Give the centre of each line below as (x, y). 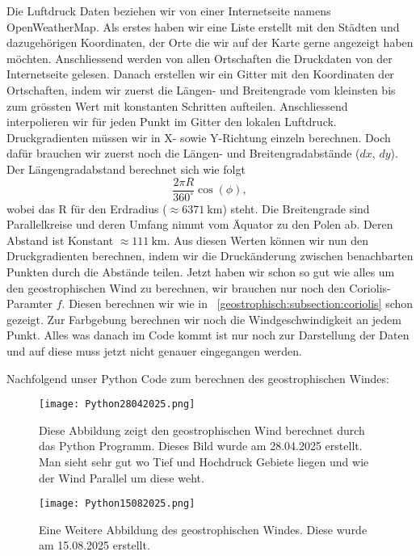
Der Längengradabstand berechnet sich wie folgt (126, 168)
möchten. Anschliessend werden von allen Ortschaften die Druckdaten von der (199, 58)
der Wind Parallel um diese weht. (122, 477)
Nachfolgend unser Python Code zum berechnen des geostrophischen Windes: (198, 378)
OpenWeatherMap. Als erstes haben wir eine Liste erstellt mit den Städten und (203, 26)
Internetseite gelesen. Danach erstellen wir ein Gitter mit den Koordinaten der (200, 74)
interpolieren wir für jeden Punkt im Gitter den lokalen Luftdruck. (172, 122)
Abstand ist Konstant (60, 240)
